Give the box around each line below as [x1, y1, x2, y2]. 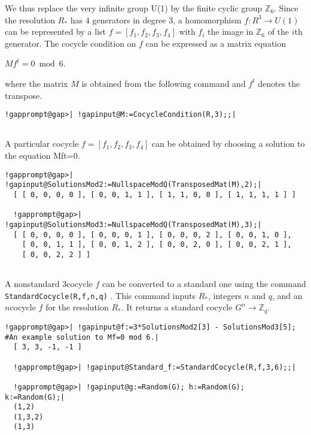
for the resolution [45, 301, 109, 313]
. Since [274, 2, 298, 14]
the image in [208, 25, 254, 38]
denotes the [258, 77, 300, 89]
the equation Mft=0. [5, 149, 80, 162]
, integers [208, 289, 242, 301]
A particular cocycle [5, 137, 79, 150]
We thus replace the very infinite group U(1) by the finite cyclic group [5, 2, 263, 14]
